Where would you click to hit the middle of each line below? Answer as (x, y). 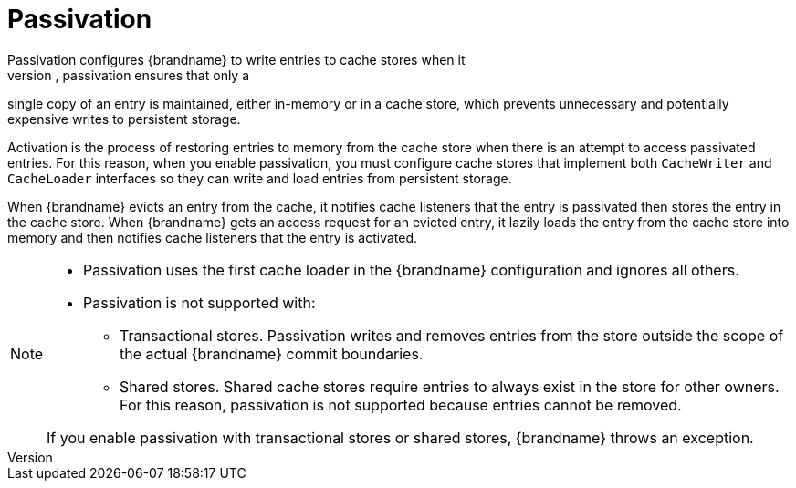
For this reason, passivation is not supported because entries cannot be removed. (401, 405)
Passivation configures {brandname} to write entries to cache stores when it (236, 59)
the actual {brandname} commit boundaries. (272, 353)
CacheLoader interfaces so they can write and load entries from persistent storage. (260, 178)
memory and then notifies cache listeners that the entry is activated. (213, 237)
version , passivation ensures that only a (129, 75)
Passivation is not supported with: (199, 302)
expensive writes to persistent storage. (124, 119)
